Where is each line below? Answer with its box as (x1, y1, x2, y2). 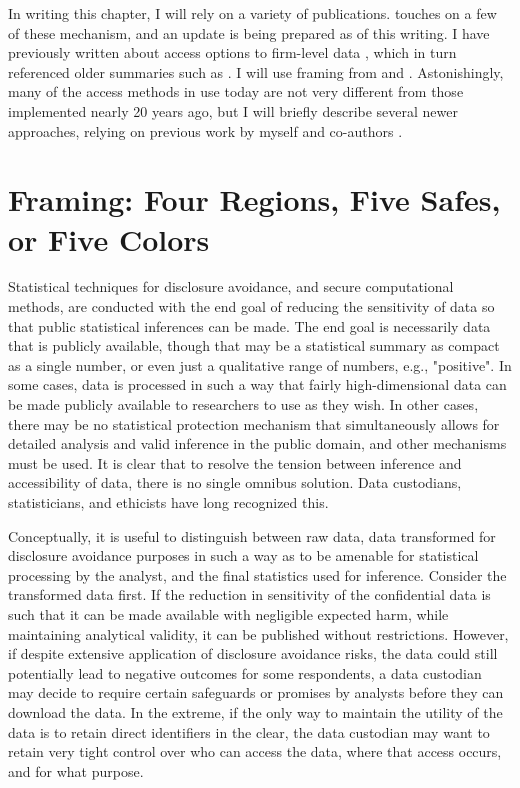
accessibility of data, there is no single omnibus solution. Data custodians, (8, 472, 462, 493)
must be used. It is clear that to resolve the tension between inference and (8, 452, 462, 473)
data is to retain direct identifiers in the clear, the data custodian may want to (8, 721, 490, 742)
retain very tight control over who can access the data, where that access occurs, (8, 741, 502, 762)
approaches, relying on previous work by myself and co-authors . (8, 120, 403, 141)
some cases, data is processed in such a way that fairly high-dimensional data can (8, 374, 507, 395)
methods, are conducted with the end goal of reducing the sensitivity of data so (8, 296, 495, 317)
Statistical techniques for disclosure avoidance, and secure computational (8, 276, 454, 297)
